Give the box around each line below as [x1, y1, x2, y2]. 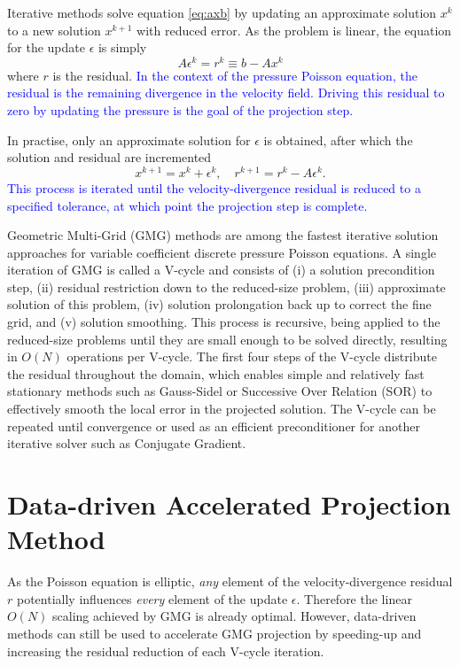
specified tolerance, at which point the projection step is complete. [7, 196, 368, 214]
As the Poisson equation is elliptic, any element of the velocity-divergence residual [7, 572, 453, 591]
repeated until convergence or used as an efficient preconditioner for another [7, 416, 420, 435]
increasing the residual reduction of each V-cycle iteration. [7, 641, 324, 660]
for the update [7, 38, 85, 57]
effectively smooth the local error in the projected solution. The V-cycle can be [7, 399, 436, 418]
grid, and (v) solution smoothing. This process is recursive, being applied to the [7, 313, 441, 331]
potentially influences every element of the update [16, 589, 288, 608]
